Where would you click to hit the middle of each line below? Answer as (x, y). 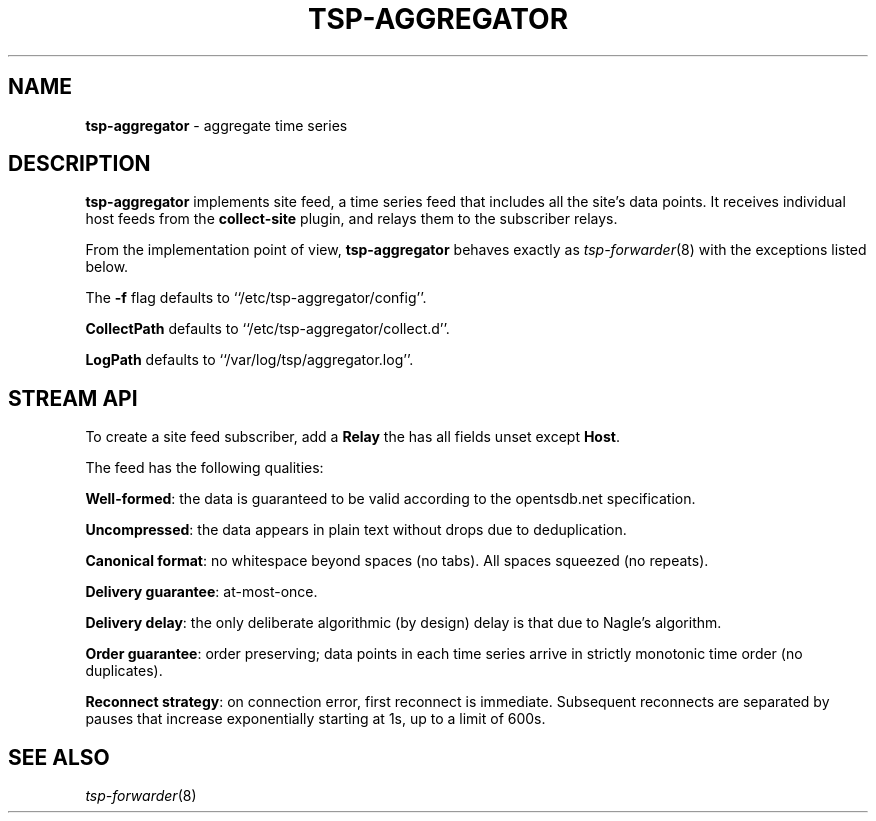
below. (107, 267)
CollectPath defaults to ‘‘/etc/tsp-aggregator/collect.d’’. (267, 329)
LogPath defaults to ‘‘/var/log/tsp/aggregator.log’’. (249, 360)
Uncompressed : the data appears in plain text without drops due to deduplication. (356, 530)
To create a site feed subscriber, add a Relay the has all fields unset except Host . (352, 437)
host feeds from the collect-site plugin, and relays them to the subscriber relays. (351, 219)
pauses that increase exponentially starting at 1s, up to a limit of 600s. (315, 719)
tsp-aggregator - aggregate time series (216, 125)
